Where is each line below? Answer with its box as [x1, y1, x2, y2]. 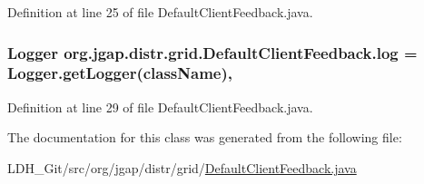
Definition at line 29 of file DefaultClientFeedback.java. [7, 97, 313, 116]
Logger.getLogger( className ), [7, 62, 232, 84]
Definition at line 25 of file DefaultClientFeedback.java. [7, 3, 313, 21]
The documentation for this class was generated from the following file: [7, 128, 402, 147]
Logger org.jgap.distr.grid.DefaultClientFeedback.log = [7, 41, 418, 63]
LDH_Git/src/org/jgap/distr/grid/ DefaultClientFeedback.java [7, 158, 357, 177]
